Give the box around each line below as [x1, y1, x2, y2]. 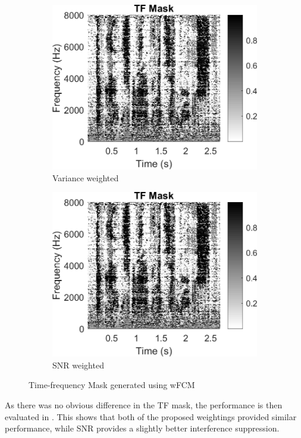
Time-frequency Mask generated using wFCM [29, 379, 195, 391]
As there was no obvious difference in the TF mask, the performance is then [5, 398, 283, 411]
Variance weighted [52, 171, 119, 184]
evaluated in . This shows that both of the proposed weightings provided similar [5, 410, 297, 423]
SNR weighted [52, 358, 104, 371]
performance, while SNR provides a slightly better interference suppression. [5, 422, 280, 434]
